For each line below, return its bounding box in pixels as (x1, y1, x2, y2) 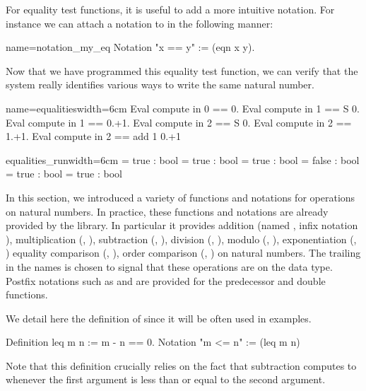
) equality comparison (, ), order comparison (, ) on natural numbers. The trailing (6, 245, 361, 260)
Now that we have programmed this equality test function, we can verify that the (6, 63, 358, 78)
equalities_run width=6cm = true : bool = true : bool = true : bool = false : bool (6, 152, 360, 167)
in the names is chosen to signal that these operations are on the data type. (6, 259, 333, 274)
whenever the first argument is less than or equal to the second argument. (6, 372, 326, 387)
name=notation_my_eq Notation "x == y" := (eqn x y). (6, 40, 255, 54)
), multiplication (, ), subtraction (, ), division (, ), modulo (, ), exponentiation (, (6, 231, 357, 246)
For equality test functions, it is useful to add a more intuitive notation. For (6, 2, 335, 16)
